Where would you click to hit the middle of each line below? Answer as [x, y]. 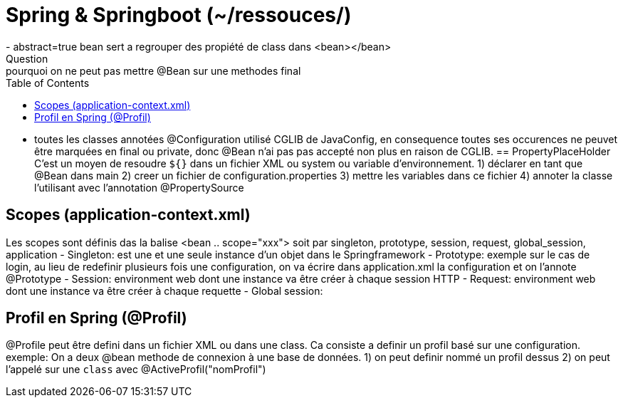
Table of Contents [48, 83]
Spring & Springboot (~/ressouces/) [179, 15]
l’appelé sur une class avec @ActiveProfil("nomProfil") [136, 370]
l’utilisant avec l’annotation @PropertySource [139, 187]
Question [27, 58]
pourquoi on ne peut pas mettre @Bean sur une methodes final [153, 70]
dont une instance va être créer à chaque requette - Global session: [164, 291]
